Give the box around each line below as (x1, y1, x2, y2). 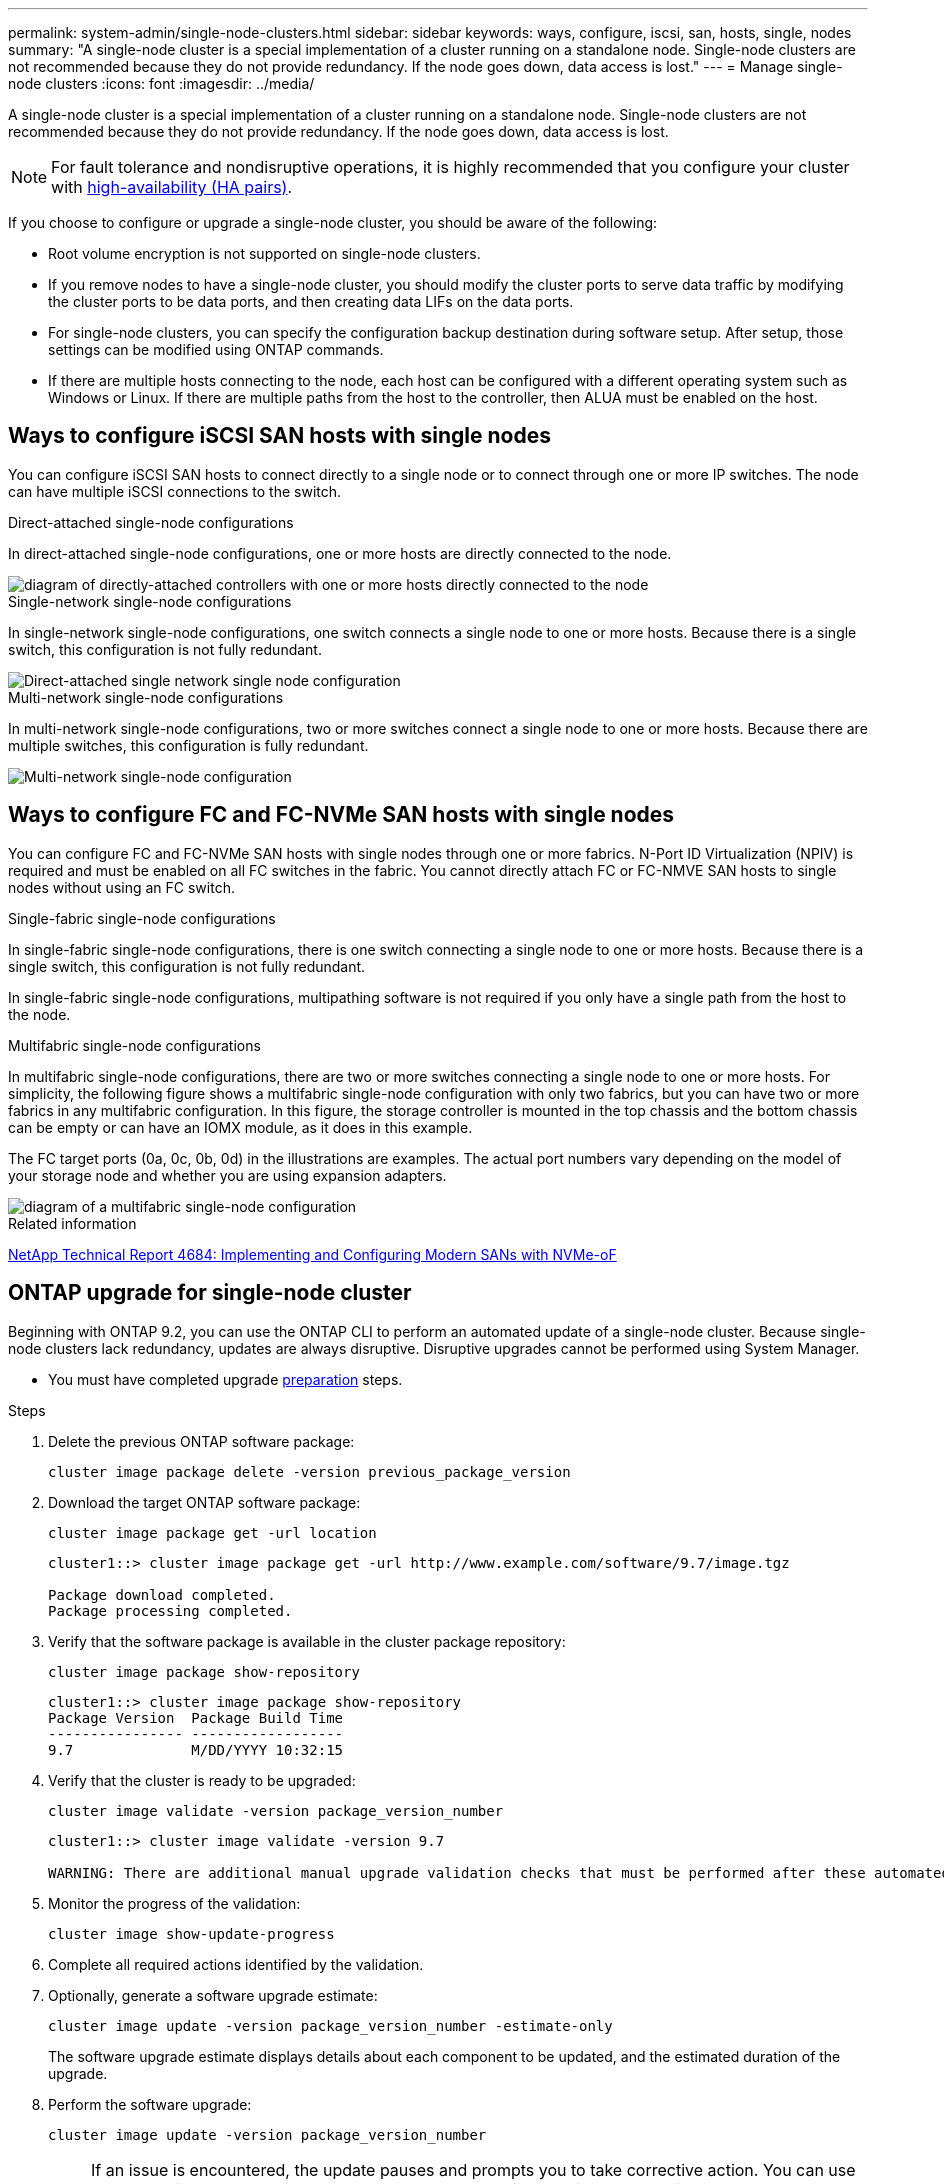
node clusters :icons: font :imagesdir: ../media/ (8, 75, 315, 92)
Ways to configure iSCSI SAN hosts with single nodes (8, 423, 551, 449)
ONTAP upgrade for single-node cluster (8, 1280, 412, 1306)
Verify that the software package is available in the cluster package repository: (48, 1632, 566, 1650)
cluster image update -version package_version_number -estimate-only (48, 2017, 613, 2034)
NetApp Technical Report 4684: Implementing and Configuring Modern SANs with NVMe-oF (8, 1245, 617, 1263)
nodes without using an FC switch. (8, 878, 235, 896)
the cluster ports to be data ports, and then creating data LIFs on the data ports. (48, 293, 574, 310)
